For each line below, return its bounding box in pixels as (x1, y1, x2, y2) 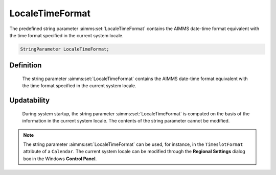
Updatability (9, 96, 50, 105)
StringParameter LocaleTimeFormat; (20, 46, 109, 52)
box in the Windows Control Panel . (23, 156, 97, 162)
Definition (9, 61, 42, 70)
